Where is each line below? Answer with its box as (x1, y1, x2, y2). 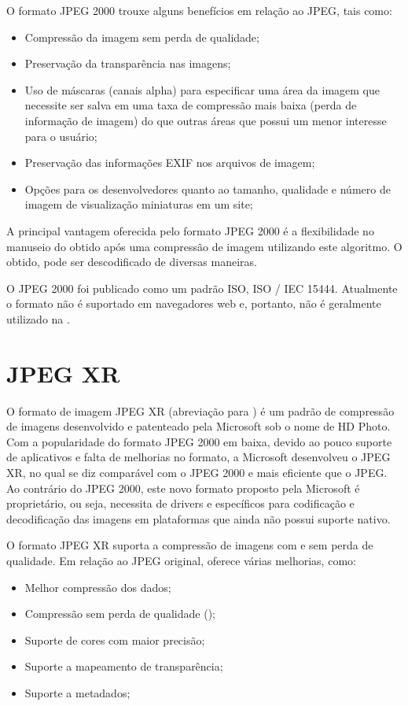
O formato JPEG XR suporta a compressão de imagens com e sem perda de (6, 537, 373, 553)
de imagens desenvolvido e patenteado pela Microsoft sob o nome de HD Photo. (6, 418, 391, 434)
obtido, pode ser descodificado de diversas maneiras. (6, 253, 258, 270)
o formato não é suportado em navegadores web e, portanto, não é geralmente (6, 295, 381, 312)
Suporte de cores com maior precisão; (24, 631, 205, 648)
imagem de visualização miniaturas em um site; (24, 196, 253, 213)
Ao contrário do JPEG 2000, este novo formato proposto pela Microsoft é (6, 479, 360, 496)
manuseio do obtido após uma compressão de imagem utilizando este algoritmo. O (6, 238, 402, 254)
